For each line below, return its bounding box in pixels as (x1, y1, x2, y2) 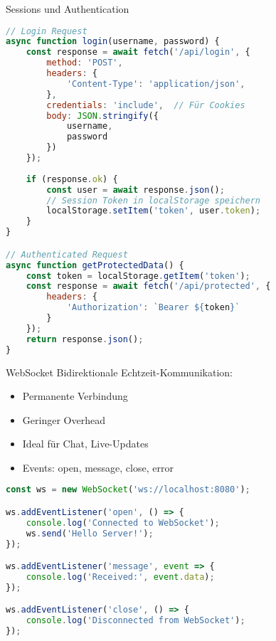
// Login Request (6, 26, 87, 36)
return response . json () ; (26, 334, 144, 344)
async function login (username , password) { (6, 36, 220, 47)
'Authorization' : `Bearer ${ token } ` (66, 302, 240, 313)
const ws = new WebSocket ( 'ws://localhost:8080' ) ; (6, 484, 250, 495)
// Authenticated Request (6, 249, 128, 260)
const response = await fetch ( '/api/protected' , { (26, 281, 271, 292)
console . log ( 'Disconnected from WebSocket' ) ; (26, 615, 245, 626)
